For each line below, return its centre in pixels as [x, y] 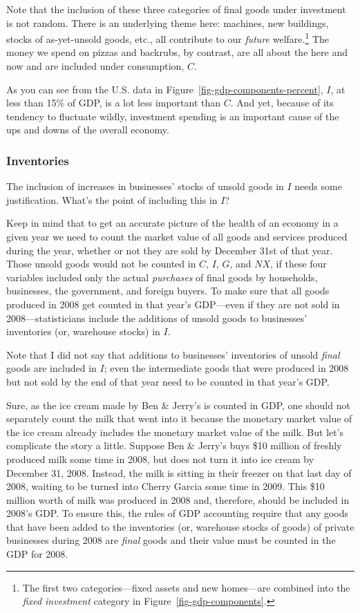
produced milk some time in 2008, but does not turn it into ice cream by [160, 459]
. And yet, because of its [282, 103]
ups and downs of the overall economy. [88, 130]
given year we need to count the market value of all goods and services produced [177, 236]
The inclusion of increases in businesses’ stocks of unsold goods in [145, 186]
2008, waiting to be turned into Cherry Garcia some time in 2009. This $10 [165, 486]
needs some [318, 186]
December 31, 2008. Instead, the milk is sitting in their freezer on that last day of [179, 472]
